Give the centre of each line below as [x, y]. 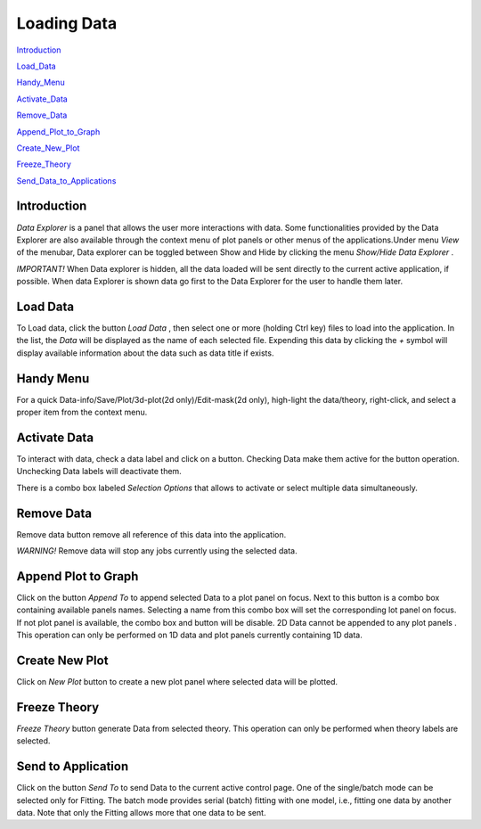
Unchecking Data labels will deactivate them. [99, 472]
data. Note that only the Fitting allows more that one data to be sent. [141, 813]
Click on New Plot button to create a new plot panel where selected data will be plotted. [177, 682]
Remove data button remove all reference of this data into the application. [151, 534]
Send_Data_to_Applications [66, 181]
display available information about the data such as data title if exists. [145, 353]
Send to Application [73, 767]
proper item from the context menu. [82, 412]
